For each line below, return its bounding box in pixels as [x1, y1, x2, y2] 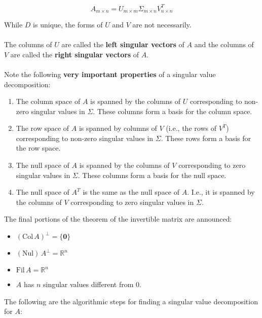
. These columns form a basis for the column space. [93, 105, 252, 116]
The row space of [16, 123, 69, 133]
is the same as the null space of [83, 187, 180, 197]
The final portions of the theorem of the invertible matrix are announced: [4, 214, 232, 224]
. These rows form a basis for [161, 132, 251, 143]
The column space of [16, 96, 81, 107]
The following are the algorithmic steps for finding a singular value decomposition [4, 296, 258, 306]
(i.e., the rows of [166, 123, 216, 133]
